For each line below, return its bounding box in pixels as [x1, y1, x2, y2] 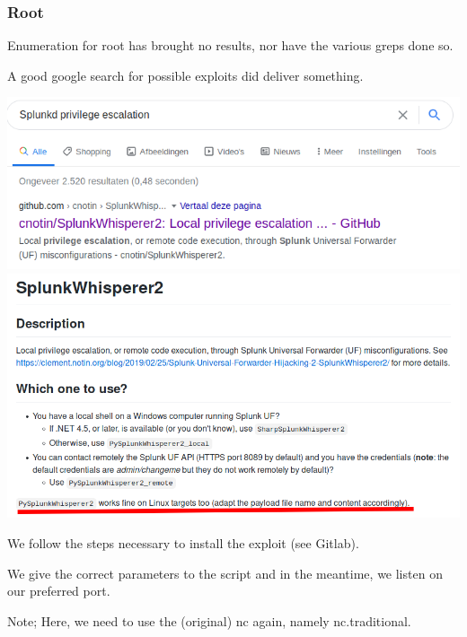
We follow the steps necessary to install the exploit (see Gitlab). [7, 533, 359, 552]
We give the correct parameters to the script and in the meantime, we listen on [7, 563, 443, 582]
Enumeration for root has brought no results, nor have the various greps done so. [7, 36, 454, 55]
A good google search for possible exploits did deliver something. [7, 65, 364, 84]
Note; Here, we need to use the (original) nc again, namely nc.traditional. [7, 611, 411, 630]
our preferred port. [7, 581, 110, 600]
